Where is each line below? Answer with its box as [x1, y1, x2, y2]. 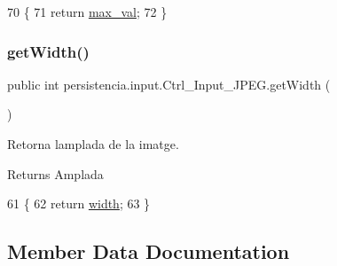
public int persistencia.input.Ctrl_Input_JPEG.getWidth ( [7, 74, 331, 93]
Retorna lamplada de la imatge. [7, 135, 179, 153]
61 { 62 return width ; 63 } [7, 194, 151, 213]
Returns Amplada [7, 164, 104, 183]
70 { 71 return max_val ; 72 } [7, 3, 168, 20]
